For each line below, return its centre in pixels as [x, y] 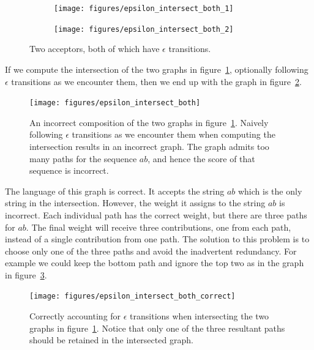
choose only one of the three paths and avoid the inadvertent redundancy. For [151, 251]
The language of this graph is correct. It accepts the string [115, 191]
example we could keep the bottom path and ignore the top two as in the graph [155, 263]
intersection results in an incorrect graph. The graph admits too [149, 146]
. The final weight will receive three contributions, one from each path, [159, 227]
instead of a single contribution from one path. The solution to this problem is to [157, 239]
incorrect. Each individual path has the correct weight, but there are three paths [156, 214]
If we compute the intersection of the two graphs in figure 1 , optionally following [157, 69]
